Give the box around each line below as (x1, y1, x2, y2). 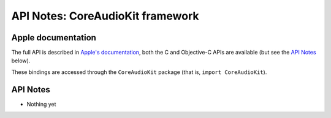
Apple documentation (11, 32, 96, 43)
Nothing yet (26, 100, 56, 108)
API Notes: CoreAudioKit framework (11, 9, 199, 23)
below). (11, 57, 31, 64)
